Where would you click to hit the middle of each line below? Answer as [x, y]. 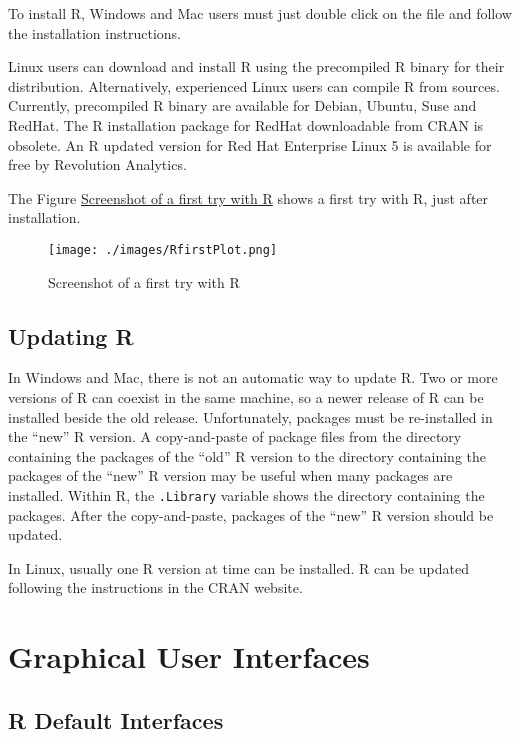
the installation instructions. [94, 32]
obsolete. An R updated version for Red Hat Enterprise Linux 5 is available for [250, 144]
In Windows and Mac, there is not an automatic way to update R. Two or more [253, 377]
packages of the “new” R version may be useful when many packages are [230, 475]
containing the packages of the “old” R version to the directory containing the [247, 455]
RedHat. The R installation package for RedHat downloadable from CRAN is [246, 124]
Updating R [71, 335]
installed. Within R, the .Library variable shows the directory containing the [246, 494]
